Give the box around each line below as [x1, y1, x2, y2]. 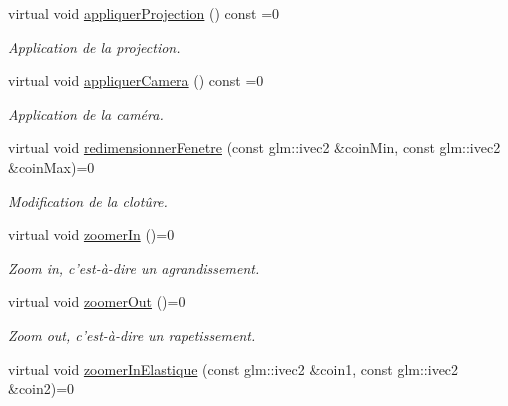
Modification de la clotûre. [8, 190, 168, 211]
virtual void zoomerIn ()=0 [8, 224, 175, 245]
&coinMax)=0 [8, 156, 95, 177]
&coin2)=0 [8, 378, 75, 399]
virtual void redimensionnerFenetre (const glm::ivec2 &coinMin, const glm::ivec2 [8, 137, 501, 158]
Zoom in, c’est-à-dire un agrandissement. [8, 257, 260, 278]
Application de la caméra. [8, 103, 164, 124]
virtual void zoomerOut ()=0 [8, 291, 186, 312]
